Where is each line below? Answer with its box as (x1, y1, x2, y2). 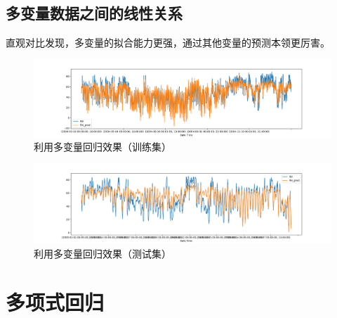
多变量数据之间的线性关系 (6, 2, 183, 24)
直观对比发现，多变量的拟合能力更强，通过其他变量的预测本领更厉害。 (6, 35, 330, 50)
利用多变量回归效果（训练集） (34, 139, 171, 154)
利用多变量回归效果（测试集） (34, 246, 171, 260)
